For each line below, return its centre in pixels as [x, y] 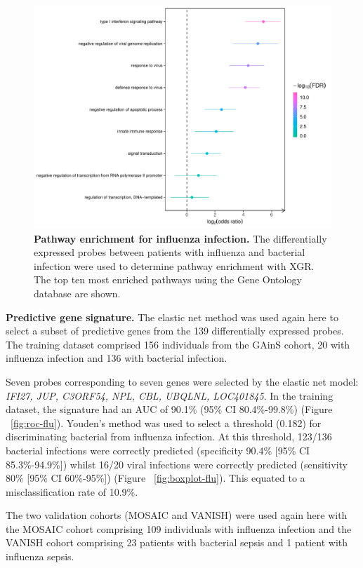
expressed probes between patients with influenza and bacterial [170, 252]
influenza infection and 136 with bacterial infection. [117, 358]
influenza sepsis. [40, 556]
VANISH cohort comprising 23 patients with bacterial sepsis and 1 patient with [177, 542]
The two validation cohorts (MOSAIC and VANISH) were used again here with [177, 515]
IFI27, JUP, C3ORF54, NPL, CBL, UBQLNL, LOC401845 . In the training [170, 395]
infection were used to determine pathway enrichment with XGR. [174, 265]
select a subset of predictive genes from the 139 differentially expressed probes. [175, 331]
